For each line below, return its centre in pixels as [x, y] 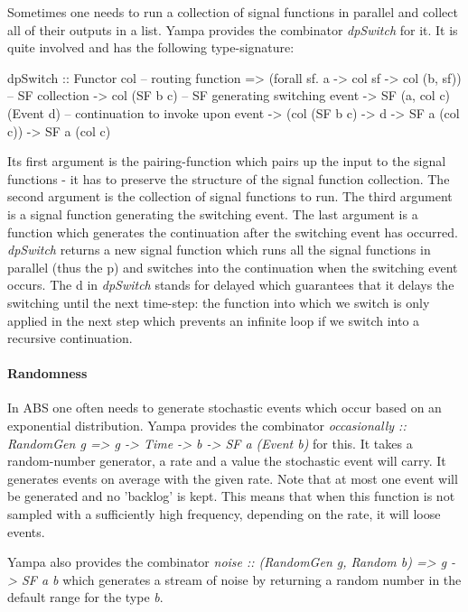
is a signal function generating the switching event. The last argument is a [213, 213]
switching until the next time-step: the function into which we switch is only [219, 302]
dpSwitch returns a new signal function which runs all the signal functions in [219, 250]
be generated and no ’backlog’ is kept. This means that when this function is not [231, 496]
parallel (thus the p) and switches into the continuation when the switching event [233, 267]
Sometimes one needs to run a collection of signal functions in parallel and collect [233, 12]
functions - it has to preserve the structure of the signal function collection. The [229, 178]
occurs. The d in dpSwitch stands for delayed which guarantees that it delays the [231, 285]
